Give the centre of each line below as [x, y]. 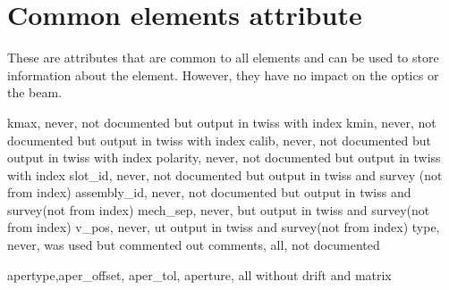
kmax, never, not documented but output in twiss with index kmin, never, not [222, 122]
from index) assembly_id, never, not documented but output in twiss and [209, 192]
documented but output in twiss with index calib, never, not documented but [219, 140]
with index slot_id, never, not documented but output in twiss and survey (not [225, 174]
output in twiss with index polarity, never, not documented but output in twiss [224, 157]
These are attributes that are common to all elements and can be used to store [223, 58]
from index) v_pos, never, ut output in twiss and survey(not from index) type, [224, 227]
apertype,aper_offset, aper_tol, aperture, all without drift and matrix [199, 274]
